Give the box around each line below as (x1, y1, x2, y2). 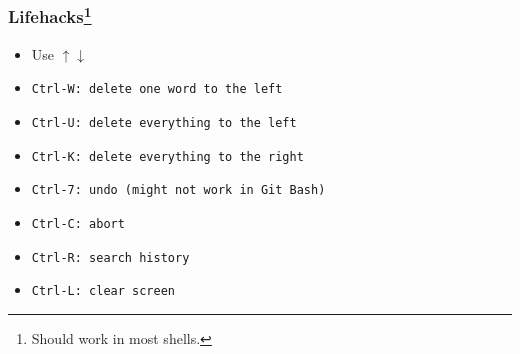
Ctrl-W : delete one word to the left (31, 82, 283, 97)
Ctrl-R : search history (31, 250, 190, 265)
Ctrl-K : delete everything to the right (31, 149, 304, 164)
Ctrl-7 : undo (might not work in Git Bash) (31, 183, 326, 198)
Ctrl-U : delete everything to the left (31, 115, 297, 130)
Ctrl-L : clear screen (31, 284, 175, 299)
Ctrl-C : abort (31, 216, 125, 231)
